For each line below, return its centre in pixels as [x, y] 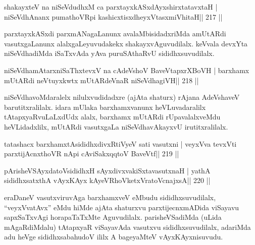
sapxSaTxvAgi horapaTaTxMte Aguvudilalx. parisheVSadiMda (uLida [113, 217]
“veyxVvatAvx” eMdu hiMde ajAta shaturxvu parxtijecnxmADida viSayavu [122, 207]
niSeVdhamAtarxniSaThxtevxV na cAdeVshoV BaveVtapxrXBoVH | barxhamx [127, 70]
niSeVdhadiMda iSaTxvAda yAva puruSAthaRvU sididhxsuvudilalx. [109, 53]
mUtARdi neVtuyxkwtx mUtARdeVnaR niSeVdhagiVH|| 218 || [101, 80]
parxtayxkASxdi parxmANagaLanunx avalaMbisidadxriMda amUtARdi [115, 34]
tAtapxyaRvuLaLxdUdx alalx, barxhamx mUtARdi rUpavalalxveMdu [112, 117]
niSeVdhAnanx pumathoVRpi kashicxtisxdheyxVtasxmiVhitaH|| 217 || [113, 16]
